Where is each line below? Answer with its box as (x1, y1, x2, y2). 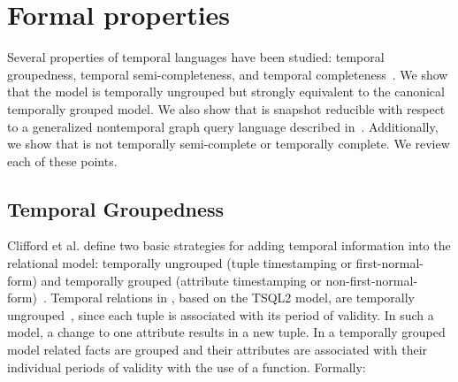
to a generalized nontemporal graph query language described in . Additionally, (7, 117, 439, 135)
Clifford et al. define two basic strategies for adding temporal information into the (7, 236, 451, 255)
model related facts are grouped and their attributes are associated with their (7, 340, 428, 359)
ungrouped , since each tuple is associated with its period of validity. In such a (7, 305, 434, 324)
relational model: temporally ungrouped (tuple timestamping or (7, 254, 352, 272)
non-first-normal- (325, 271, 418, 289)
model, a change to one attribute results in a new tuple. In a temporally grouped (7, 323, 446, 341)
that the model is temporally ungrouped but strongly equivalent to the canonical (7, 82, 445, 101)
